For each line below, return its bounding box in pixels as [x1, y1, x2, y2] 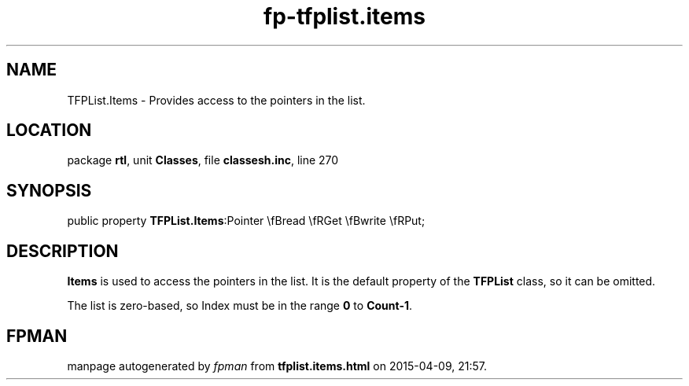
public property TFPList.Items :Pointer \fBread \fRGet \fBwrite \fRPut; [67, 214, 426, 228]
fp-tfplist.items [263, 3, 426, 30]
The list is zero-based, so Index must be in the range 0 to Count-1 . [67, 299, 413, 313]
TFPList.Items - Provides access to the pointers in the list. [67, 93, 366, 107]
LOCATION [6, 120, 92, 141]
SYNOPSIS [6, 180, 92, 200]
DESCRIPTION [6, 241, 119, 261]
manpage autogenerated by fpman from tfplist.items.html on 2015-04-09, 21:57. [67, 358, 487, 373]
